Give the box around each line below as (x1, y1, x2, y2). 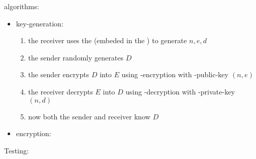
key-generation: (16, 18, 63, 28)
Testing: (4, 145, 29, 155)
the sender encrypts (28, 69, 89, 80)
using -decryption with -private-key (125, 86, 235, 97)
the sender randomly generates (28, 52, 123, 62)
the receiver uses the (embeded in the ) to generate (28, 35, 187, 46)
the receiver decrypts (28, 86, 93, 97)
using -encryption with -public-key (121, 69, 229, 80)
